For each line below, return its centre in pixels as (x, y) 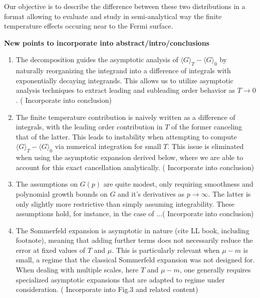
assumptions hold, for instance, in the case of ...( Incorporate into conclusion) (135, 213)
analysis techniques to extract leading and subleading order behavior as (125, 90)
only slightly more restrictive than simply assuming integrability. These (125, 203)
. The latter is (229, 193)
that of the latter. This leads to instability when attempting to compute (126, 136)
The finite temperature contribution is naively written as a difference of (125, 117)
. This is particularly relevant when (166, 250)
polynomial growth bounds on (62, 193)
